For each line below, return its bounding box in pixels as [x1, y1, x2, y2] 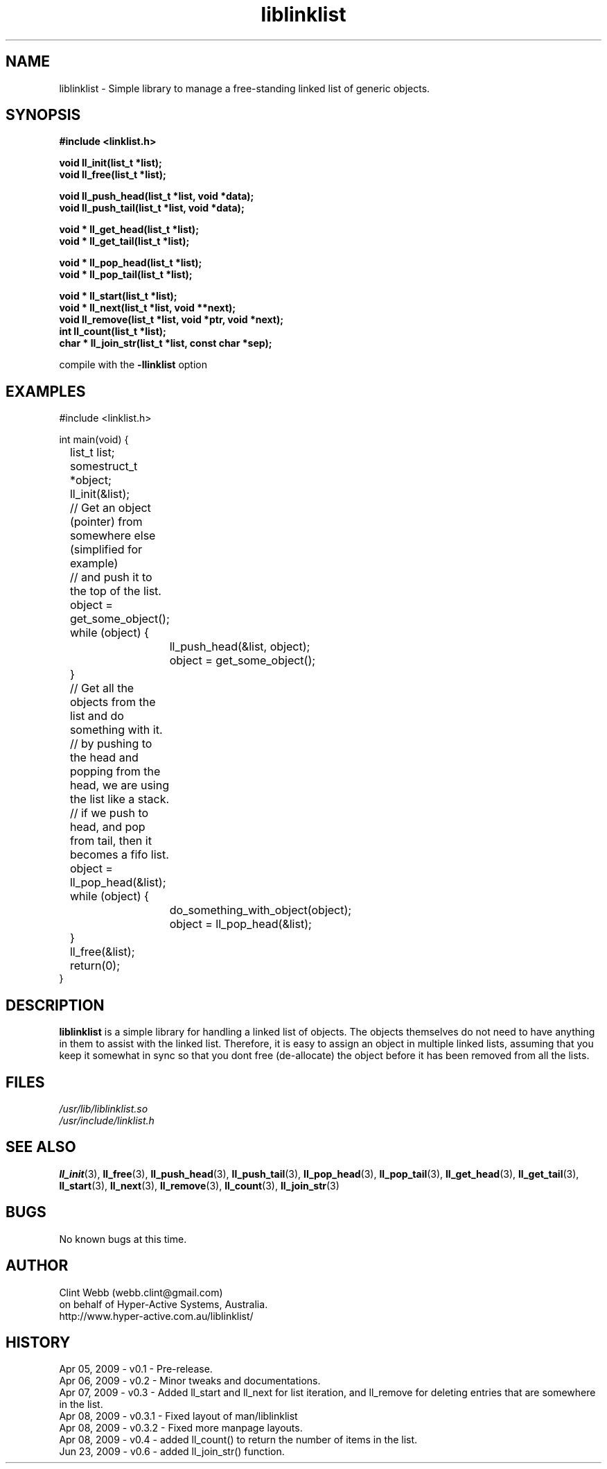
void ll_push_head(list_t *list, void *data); [59, 190, 254, 203]
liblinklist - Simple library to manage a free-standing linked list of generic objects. [59, 82, 430, 94]
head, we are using [69, 778, 169, 793]
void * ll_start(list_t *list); [59, 290, 177, 302]
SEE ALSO [6, 1138, 76, 1156]
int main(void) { [59, 433, 129, 446]
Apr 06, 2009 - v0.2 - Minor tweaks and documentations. [59, 1375, 321, 1387]
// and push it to [69, 570, 152, 585]
